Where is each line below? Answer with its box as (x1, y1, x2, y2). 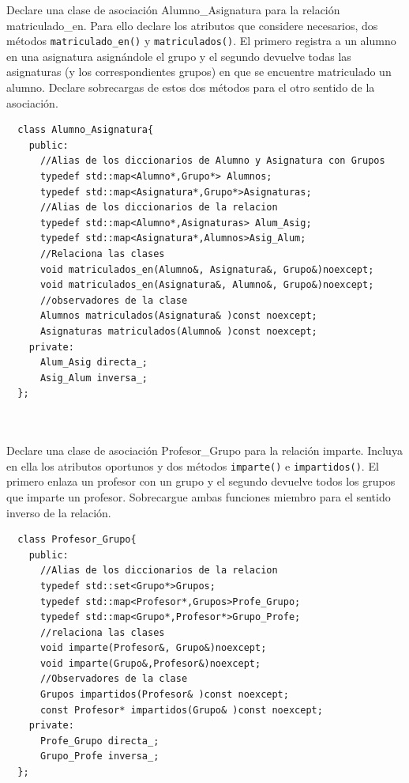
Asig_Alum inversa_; (39, 372, 148, 384)
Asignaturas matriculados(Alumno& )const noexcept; (39, 325, 317, 337)
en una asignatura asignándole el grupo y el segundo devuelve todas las (6, 47, 351, 64)
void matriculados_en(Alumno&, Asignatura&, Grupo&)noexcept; (39, 263, 374, 275)
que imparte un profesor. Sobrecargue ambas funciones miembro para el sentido (6, 488, 391, 505)
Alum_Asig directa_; (39, 357, 148, 369)
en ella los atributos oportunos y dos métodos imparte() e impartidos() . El (6, 457, 379, 474)
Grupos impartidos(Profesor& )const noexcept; (39, 689, 289, 701)
